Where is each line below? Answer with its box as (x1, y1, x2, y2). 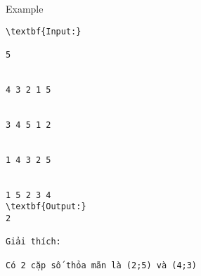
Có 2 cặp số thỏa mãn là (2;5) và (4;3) (6, 260, 197, 270)
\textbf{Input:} (6, 26, 82, 37)
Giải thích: (6, 237, 61, 247)
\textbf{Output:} (6, 202, 86, 212)
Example (6, 1, 44, 15)
